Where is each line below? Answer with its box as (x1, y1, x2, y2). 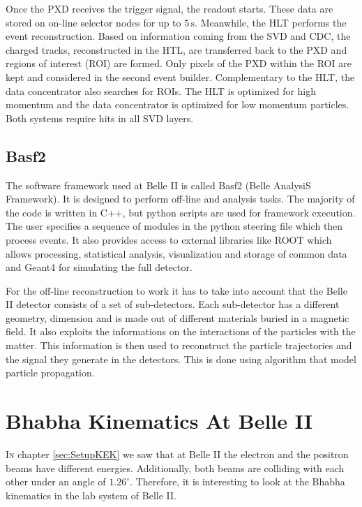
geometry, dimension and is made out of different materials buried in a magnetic (6, 310, 349, 325)
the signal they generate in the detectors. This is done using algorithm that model (6, 351, 356, 366)
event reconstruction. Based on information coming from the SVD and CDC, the (6, 29, 351, 43)
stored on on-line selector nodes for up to (6, 15, 181, 29)
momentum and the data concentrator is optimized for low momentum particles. (6, 97, 349, 112)
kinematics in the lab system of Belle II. (6, 487, 176, 502)
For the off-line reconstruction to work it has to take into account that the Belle (6, 283, 347, 297)
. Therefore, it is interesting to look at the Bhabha (130, 474, 345, 489)
